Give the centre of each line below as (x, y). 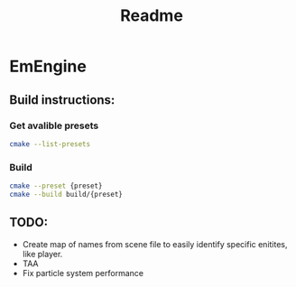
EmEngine (48, 66)
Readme (152, 16)
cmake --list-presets (50, 144)
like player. (42, 254)
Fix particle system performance (83, 273)
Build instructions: (62, 100)
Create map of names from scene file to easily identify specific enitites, (155, 244)
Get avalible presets (54, 125)
